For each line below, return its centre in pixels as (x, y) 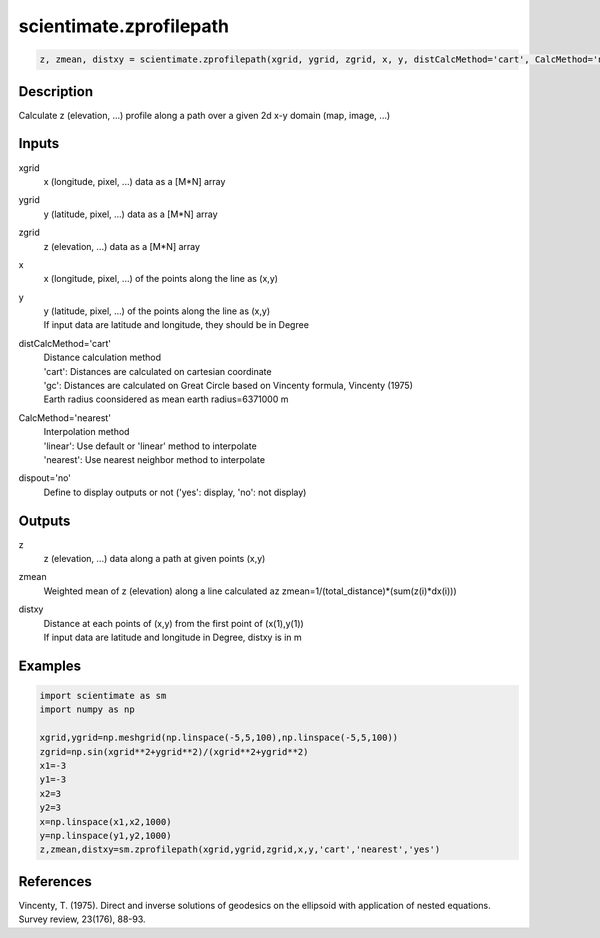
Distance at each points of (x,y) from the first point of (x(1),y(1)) (173, 623)
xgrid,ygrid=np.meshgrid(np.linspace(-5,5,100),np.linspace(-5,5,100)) (219, 738)
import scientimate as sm (103, 695)
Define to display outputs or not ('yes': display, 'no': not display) (175, 492)
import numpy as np (87, 709)
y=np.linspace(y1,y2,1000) (105, 835)
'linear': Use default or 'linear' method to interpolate (150, 446)
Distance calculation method (102, 357)
